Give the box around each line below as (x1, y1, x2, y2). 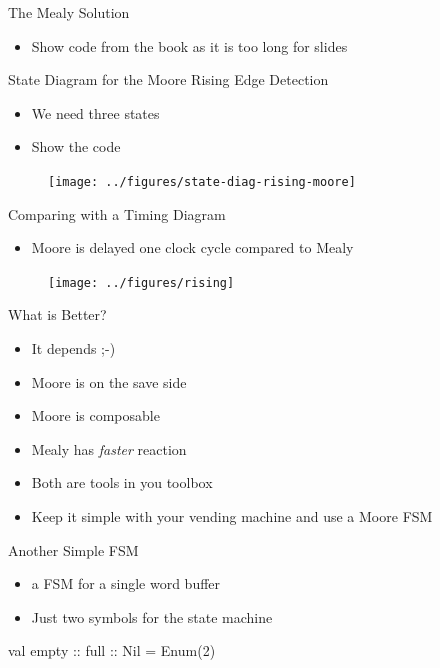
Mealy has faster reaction (31, 438, 187, 459)
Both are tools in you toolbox (31, 472, 213, 493)
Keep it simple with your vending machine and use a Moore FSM (31, 506, 433, 527)
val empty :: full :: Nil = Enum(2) (8, 640, 216, 661)
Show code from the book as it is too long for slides (31, 35, 348, 56)
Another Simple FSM (8, 539, 139, 560)
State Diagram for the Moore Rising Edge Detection (8, 69, 329, 90)
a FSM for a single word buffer (31, 573, 221, 594)
